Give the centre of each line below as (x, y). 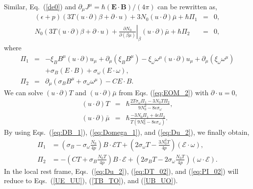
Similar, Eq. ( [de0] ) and (40, 6)
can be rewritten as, (188, 6)
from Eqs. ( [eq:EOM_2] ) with (164, 93)
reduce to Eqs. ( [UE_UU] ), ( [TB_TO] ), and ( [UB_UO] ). (91, 180)
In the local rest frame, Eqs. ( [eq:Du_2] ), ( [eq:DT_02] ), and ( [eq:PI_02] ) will (121, 171)
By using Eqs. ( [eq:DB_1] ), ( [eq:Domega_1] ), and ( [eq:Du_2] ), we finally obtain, (127, 132)
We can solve (24, 93)
